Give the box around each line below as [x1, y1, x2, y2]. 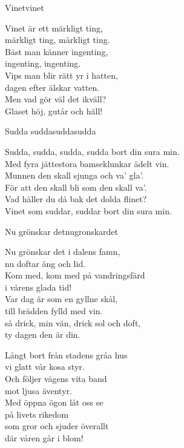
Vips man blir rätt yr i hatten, [5, 68, 118, 81]
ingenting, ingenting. [5, 57, 81, 70]
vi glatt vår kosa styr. [5, 360, 85, 373]
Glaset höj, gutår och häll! [5, 104, 103, 117]
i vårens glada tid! [5, 280, 72, 293]
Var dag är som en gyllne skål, [5, 292, 118, 305]
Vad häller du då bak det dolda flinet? [5, 193, 147, 205]
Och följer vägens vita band [5, 372, 107, 385]
